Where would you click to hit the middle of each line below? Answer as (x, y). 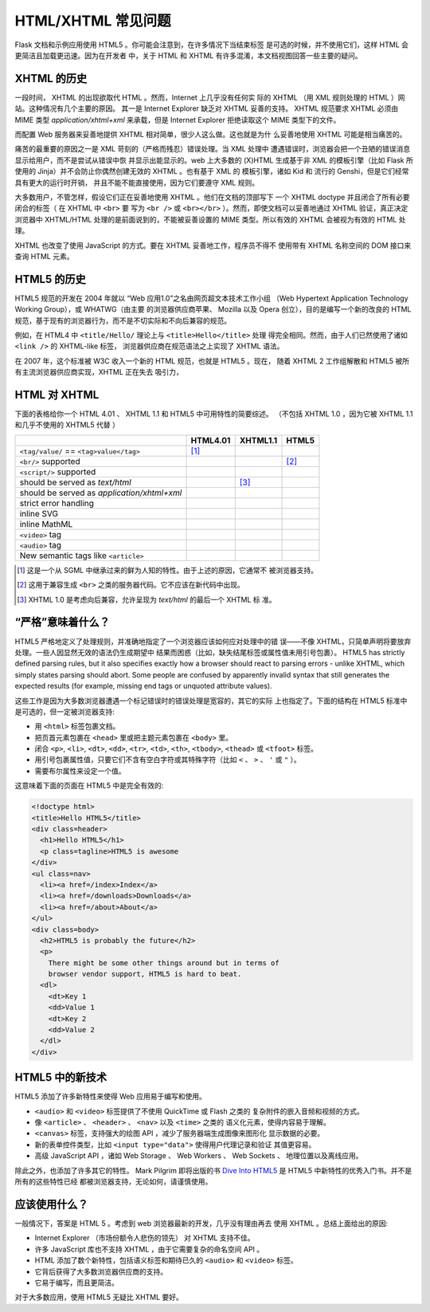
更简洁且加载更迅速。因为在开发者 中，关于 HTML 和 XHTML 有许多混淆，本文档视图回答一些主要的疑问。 (188, 55)
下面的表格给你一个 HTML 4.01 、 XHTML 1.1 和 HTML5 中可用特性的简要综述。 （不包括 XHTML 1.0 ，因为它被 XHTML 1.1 (214, 414)
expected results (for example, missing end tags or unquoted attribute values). (143, 686)
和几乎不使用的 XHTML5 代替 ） (67, 425)
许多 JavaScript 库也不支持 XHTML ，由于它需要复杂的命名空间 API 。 (149, 1249)
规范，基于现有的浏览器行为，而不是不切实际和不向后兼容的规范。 (123, 320)
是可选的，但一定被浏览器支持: (65, 711)
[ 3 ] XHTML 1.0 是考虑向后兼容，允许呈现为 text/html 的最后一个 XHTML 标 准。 (147, 599)
